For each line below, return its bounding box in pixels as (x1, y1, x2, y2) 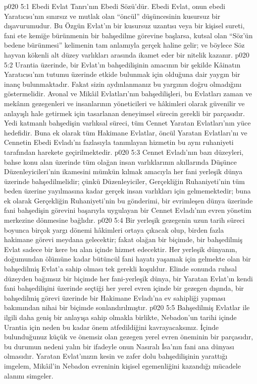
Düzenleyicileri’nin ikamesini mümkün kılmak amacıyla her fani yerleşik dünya (4, 166, 243, 177)
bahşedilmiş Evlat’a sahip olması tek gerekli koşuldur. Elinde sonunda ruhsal (4, 263, 237, 274)
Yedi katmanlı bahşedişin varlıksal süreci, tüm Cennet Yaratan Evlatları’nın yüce (4, 118, 251, 128)
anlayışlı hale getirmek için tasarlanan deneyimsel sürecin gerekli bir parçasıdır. (4, 108, 245, 118)
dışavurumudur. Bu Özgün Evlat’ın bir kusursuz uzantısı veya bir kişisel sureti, (4, 20, 245, 31)
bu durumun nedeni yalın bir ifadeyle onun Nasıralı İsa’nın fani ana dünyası (4, 341, 234, 351)
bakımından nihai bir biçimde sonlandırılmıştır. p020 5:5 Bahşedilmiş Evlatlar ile (4, 302, 250, 313)
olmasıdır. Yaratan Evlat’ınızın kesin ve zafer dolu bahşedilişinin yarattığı (4, 351, 228, 361)
